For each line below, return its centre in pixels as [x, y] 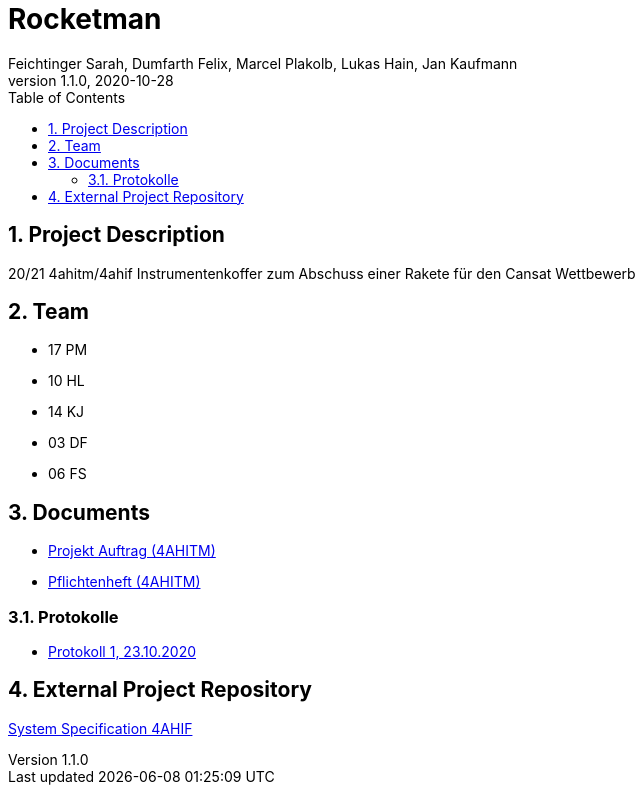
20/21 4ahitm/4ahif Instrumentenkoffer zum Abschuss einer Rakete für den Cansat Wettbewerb [322, 273]
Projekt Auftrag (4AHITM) [132, 551]
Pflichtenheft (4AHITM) [124, 582]
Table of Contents [67, 97]
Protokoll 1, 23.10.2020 [122, 652]
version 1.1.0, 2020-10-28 [91, 80]
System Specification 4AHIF [100, 728]
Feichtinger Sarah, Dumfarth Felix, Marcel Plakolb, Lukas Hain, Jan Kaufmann [263, 63]
